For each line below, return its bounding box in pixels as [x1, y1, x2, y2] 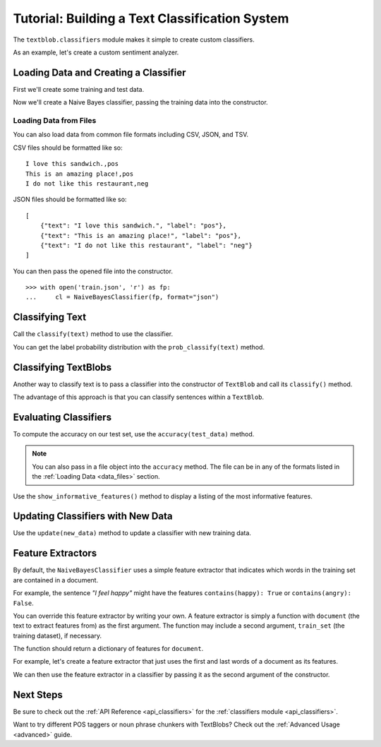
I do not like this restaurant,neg [25, 179, 149, 187]
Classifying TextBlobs [13, 361, 112, 373]
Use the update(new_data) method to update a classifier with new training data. [13, 529, 252, 537]
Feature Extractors [13, 547, 97, 559]
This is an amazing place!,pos [25, 169, 134, 178]
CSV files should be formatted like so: [13, 143, 123, 152]
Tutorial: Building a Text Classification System [13, 11, 289, 26]
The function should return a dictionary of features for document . [13, 645, 204, 653]
